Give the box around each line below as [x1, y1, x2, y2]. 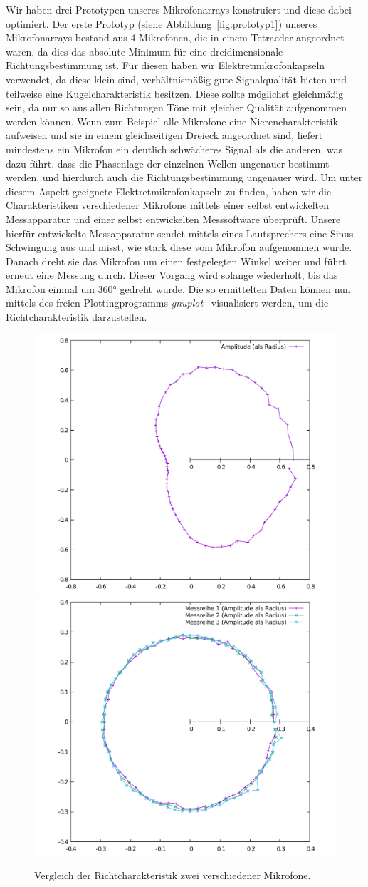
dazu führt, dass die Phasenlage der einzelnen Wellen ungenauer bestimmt [6, 155, 330, 170]
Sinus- [330, 225, 357, 240]
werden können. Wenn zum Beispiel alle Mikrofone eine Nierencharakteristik [6, 113, 338, 128]
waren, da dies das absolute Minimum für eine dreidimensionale [6, 43, 283, 58]
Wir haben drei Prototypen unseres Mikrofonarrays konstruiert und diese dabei [6, 2, 352, 16]
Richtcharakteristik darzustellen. [6, 309, 147, 324]
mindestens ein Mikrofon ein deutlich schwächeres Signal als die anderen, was [6, 141, 343, 156]
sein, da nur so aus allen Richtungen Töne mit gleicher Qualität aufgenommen [6, 100, 347, 115]
